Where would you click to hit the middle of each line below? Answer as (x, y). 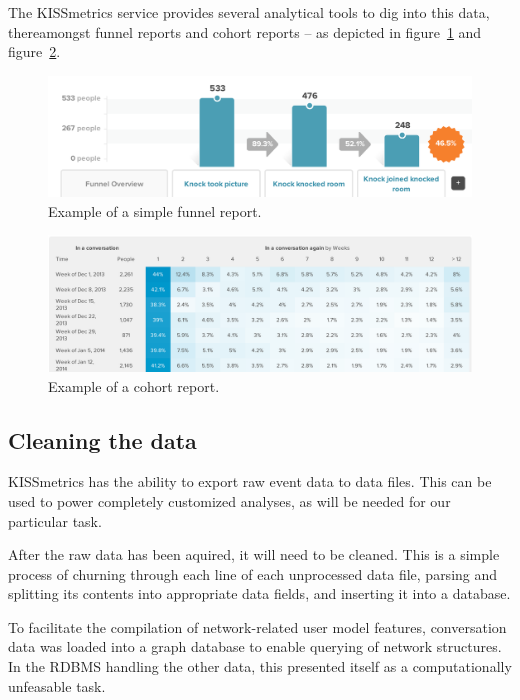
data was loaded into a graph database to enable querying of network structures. (255, 646)
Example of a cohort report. (134, 385)
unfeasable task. (57, 685)
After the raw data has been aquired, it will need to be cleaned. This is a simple (254, 554)
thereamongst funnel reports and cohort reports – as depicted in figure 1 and (245, 31)
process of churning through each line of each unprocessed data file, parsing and (253, 573)
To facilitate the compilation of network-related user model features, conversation (257, 626)
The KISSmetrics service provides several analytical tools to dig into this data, (249, 12)
